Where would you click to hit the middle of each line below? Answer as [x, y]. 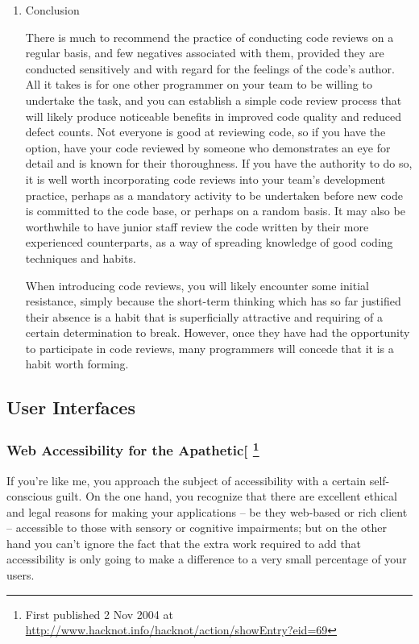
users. [21, 575]
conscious [29, 496]
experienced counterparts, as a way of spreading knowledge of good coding [209, 242]
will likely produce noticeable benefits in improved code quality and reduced [213, 116]
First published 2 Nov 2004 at [99, 614]
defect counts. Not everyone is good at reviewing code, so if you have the [205, 132]
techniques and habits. [81, 258]
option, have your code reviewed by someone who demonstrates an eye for [208, 147]
